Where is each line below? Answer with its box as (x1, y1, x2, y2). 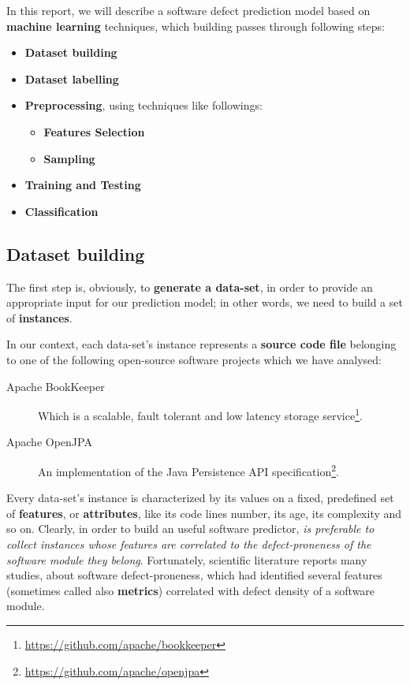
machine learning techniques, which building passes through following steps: (6, 17, 386, 34)
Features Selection (43, 123, 145, 140)
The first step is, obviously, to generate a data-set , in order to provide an (6, 278, 373, 295)
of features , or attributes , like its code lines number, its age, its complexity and (6, 504, 402, 521)
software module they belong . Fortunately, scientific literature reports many (6, 551, 367, 568)
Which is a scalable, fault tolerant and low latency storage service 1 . (38, 405, 363, 423)
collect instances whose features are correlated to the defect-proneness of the (6, 535, 371, 552)
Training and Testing (24, 177, 141, 193)
